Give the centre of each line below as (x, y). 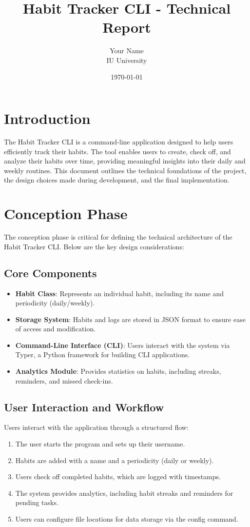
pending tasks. (37, 502)
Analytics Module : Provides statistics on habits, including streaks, (118, 371)
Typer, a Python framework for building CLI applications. (103, 355)
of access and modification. (56, 329)
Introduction (47, 118)
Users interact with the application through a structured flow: (96, 427)
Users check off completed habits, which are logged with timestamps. (118, 476)
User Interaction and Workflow (84, 407)
